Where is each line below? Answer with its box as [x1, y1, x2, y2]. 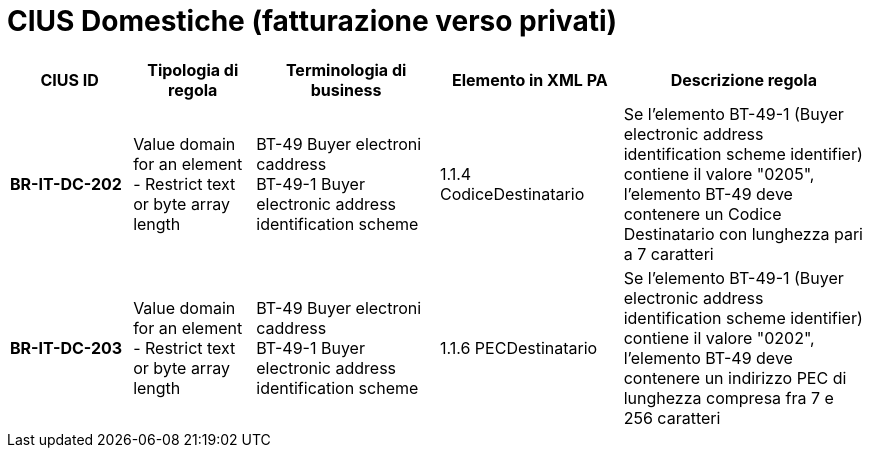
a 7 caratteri [623, 243, 714, 264]
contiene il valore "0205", [623, 163, 815, 184]
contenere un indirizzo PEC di [623, 367, 847, 388]
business [310, 79, 382, 100]
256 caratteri [623, 407, 721, 428]
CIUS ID [40, 69, 99, 90]
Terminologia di [285, 59, 407, 80]
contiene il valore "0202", [623, 327, 815, 348]
